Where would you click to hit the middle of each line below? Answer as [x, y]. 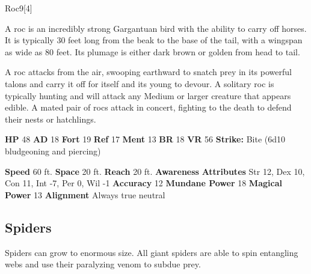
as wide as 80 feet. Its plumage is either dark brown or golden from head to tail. [152, 51]
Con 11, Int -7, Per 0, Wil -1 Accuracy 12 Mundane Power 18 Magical [143, 183]
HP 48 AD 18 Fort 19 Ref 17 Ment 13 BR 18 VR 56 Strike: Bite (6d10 [145, 139]
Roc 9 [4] [19, 8]
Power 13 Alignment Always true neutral [85, 194]
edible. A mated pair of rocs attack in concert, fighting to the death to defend [148, 107]
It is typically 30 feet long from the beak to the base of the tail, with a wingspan [154, 40]
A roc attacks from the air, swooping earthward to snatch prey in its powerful [148, 72]
